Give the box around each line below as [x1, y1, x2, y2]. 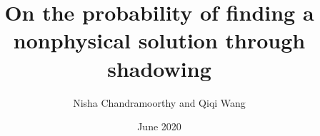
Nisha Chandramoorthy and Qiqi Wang [73, 95, 246, 110]
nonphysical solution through [13, 26, 306, 55]
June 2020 [137, 119, 181, 134]
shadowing [107, 53, 211, 83]
